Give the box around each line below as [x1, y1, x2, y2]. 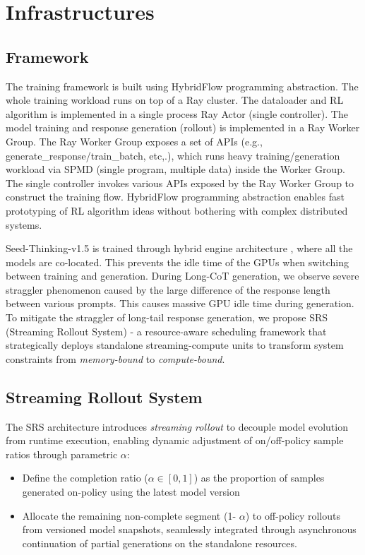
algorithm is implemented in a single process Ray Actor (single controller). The [6, 106, 348, 121]
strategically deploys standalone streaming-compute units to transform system [6, 338, 344, 352]
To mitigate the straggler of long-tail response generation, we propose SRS [6, 310, 328, 325]
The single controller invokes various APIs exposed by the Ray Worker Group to [6, 175, 354, 190]
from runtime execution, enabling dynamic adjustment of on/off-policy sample [6, 433, 344, 448]
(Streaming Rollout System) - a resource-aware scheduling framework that [6, 323, 327, 338]
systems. [6, 217, 42, 232]
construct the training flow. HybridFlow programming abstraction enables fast [6, 189, 345, 204]
